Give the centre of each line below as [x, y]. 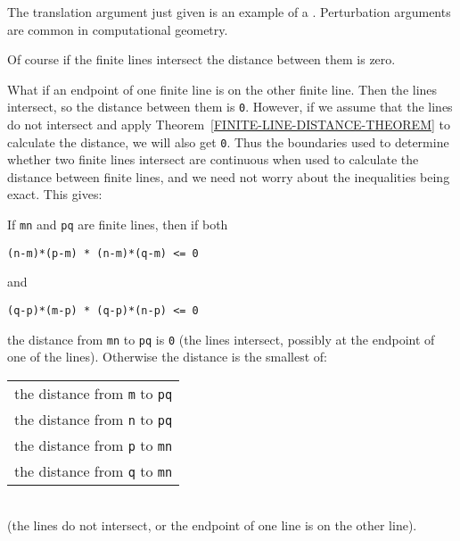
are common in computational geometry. [118, 29]
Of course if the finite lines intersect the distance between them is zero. [201, 59]
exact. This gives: [55, 194]
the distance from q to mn [94, 470]
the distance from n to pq [94, 419]
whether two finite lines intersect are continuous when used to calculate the [213, 159]
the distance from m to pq [94, 393]
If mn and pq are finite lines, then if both [118, 225]
